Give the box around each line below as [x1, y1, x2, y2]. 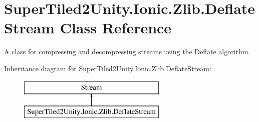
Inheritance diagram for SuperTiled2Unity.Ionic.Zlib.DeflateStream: [4, 63, 211, 73]
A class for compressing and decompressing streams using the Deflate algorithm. [4, 46, 250, 57]
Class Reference [60, 17, 172, 38]
